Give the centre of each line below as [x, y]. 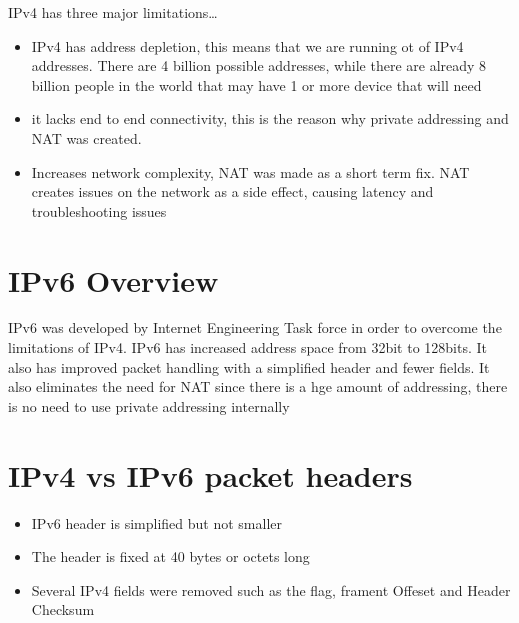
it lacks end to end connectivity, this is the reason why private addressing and [270, 118]
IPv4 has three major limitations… [113, 12]
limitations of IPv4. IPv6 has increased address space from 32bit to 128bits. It [247, 347]
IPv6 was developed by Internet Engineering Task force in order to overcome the [255, 327]
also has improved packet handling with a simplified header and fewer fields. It [249, 366]
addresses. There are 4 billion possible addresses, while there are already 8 [259, 65]
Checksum [63, 609]
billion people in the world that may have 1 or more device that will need [256, 84]
